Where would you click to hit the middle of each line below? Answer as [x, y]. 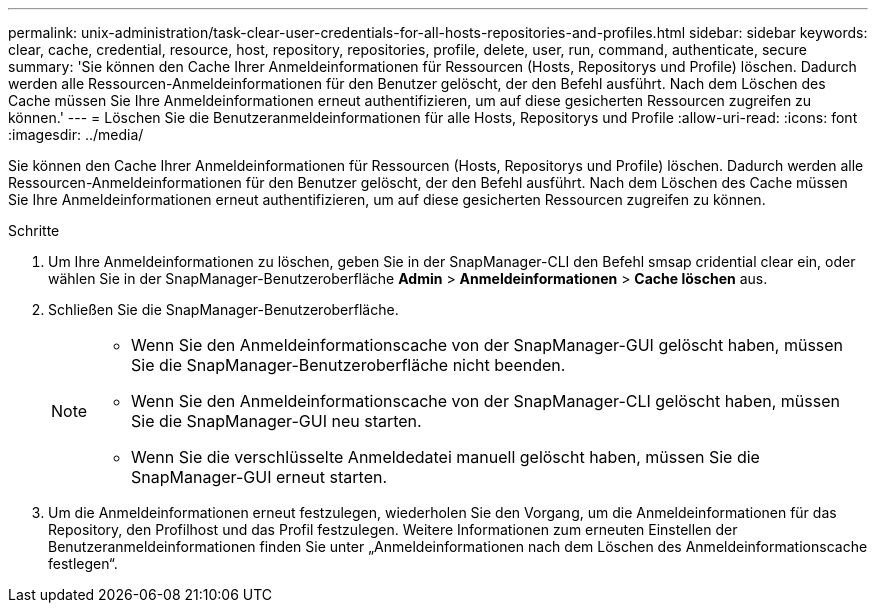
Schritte [34, 230]
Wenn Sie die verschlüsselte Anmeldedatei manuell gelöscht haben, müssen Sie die [445, 457]
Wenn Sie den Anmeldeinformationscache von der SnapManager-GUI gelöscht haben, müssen [487, 345]
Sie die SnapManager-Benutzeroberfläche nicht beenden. [348, 365]
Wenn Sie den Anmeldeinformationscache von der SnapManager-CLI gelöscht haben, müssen [485, 401]
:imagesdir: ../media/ [76, 134]
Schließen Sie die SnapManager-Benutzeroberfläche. [223, 309]
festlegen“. [83, 563]
